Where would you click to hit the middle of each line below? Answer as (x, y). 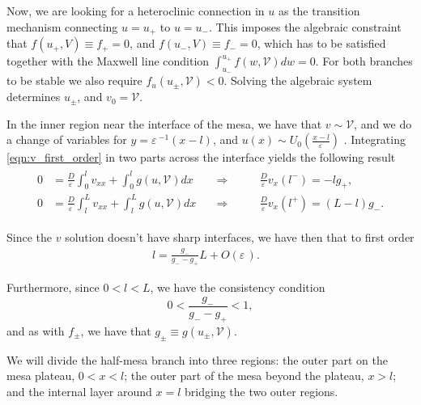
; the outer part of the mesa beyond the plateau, (244, 375)
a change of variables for (67, 139)
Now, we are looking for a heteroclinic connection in (136, 11)
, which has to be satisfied (321, 43)
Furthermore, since (53, 287)
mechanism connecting (62, 26)
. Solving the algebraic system (298, 80)
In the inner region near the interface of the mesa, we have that (164, 123)
